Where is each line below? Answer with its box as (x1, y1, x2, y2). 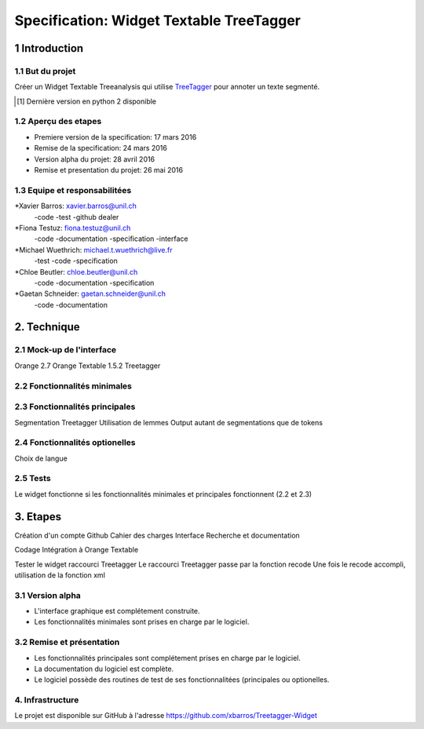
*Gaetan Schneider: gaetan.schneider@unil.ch (14, 289, 166, 298)
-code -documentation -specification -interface (34, 234, 188, 243)
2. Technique (14, 320, 80, 334)
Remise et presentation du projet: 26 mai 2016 (34, 166, 184, 175)
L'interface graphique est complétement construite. (34, 607, 200, 616)
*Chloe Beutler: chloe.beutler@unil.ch (14, 267, 138, 276)
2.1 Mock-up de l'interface (14, 344, 117, 355)
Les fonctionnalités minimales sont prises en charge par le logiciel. (34, 617, 250, 627)
